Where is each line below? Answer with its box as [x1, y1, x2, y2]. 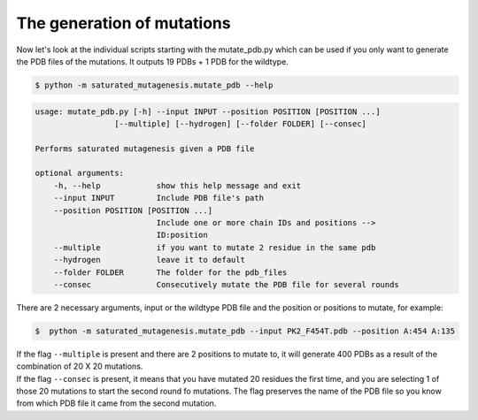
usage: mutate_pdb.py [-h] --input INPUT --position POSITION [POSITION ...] [35, 106, 381, 117]
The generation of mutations [16, 13, 231, 33]
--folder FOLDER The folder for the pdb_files [53, 267, 288, 278]
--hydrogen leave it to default [53, 255, 245, 265]
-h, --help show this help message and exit [53, 180, 302, 190]
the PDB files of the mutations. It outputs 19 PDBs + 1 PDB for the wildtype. [16, 56, 289, 66]
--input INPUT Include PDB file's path [53, 193, 265, 203]
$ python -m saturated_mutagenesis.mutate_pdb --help [35, 80, 274, 90]
